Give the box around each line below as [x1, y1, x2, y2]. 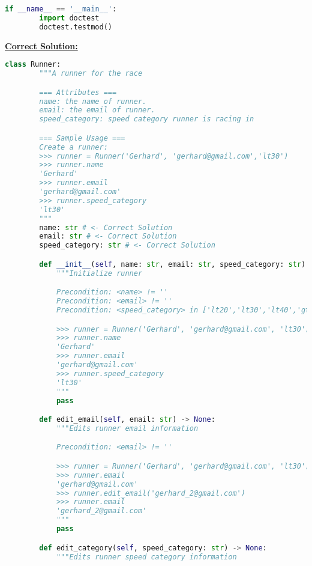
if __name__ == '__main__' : [5, 5, 117, 13]
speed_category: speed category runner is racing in [39, 115, 254, 124]
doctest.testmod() [39, 22, 112, 31]
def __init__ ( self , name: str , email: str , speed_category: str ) [39, 260, 306, 269]
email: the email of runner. [39, 106, 155, 115]
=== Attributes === [39, 88, 117, 97]
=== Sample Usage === [39, 133, 125, 142]
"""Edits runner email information [56, 424, 199, 433]
